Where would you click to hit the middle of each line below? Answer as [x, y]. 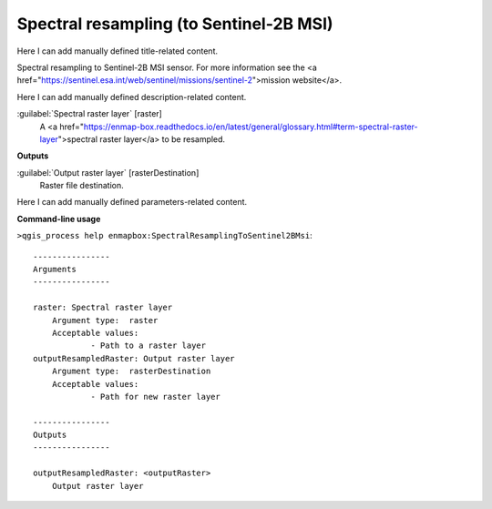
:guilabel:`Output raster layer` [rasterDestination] [108, 172]
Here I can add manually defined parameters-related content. [132, 202]
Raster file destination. [82, 186]
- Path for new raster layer [155, 397]
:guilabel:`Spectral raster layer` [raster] [90, 114]
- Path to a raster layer [149, 346]
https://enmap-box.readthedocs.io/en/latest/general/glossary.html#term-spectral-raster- [251, 127]
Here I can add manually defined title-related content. [118, 51]
